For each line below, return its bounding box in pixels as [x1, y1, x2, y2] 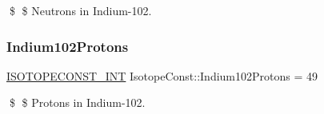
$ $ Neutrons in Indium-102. [9, 2, 152, 18]
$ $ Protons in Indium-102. [9, 94, 146, 111]
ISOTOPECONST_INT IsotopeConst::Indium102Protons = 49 [6, 67, 318, 84]
